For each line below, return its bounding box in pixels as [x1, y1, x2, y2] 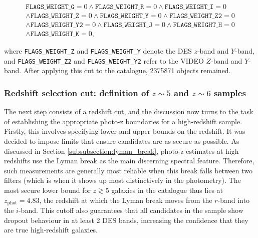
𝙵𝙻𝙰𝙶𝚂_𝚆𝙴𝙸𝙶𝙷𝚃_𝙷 [173, 22, 222, 29]
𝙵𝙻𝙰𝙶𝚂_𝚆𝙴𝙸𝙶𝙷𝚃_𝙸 [164, 4, 214, 11]
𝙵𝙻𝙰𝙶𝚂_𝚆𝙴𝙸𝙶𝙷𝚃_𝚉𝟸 [169, 13, 222, 20]
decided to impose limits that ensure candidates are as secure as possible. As [4, 136, 239, 146]
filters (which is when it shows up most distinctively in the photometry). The [4, 175, 241, 185]
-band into [217, 194, 249, 205]
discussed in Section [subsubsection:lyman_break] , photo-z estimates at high [4, 145, 239, 156]
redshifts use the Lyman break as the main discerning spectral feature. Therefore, [4, 155, 254, 166]
